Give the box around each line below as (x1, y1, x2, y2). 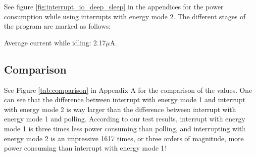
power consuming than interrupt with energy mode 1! (4, 143, 166, 153)
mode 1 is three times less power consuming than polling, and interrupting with (4, 123, 246, 133)
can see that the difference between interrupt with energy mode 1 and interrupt (4, 94, 246, 105)
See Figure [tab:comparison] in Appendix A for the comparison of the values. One (4, 84, 252, 95)
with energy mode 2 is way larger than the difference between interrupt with (4, 104, 236, 114)
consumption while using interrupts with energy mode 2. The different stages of (4, 11, 246, 21)
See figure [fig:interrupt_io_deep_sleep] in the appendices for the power (4, 1, 224, 11)
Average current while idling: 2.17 (4, 37, 106, 47)
